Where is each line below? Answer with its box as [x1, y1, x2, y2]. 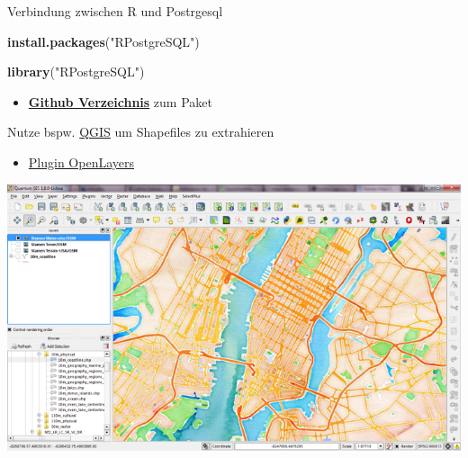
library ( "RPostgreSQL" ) [7, 62, 145, 81]
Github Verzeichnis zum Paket [28, 92, 212, 111]
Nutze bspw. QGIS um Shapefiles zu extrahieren [7, 122, 274, 141]
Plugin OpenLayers [28, 152, 134, 171]
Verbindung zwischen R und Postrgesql [7, 2, 223, 20]
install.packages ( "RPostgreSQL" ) [7, 31, 200, 50]
